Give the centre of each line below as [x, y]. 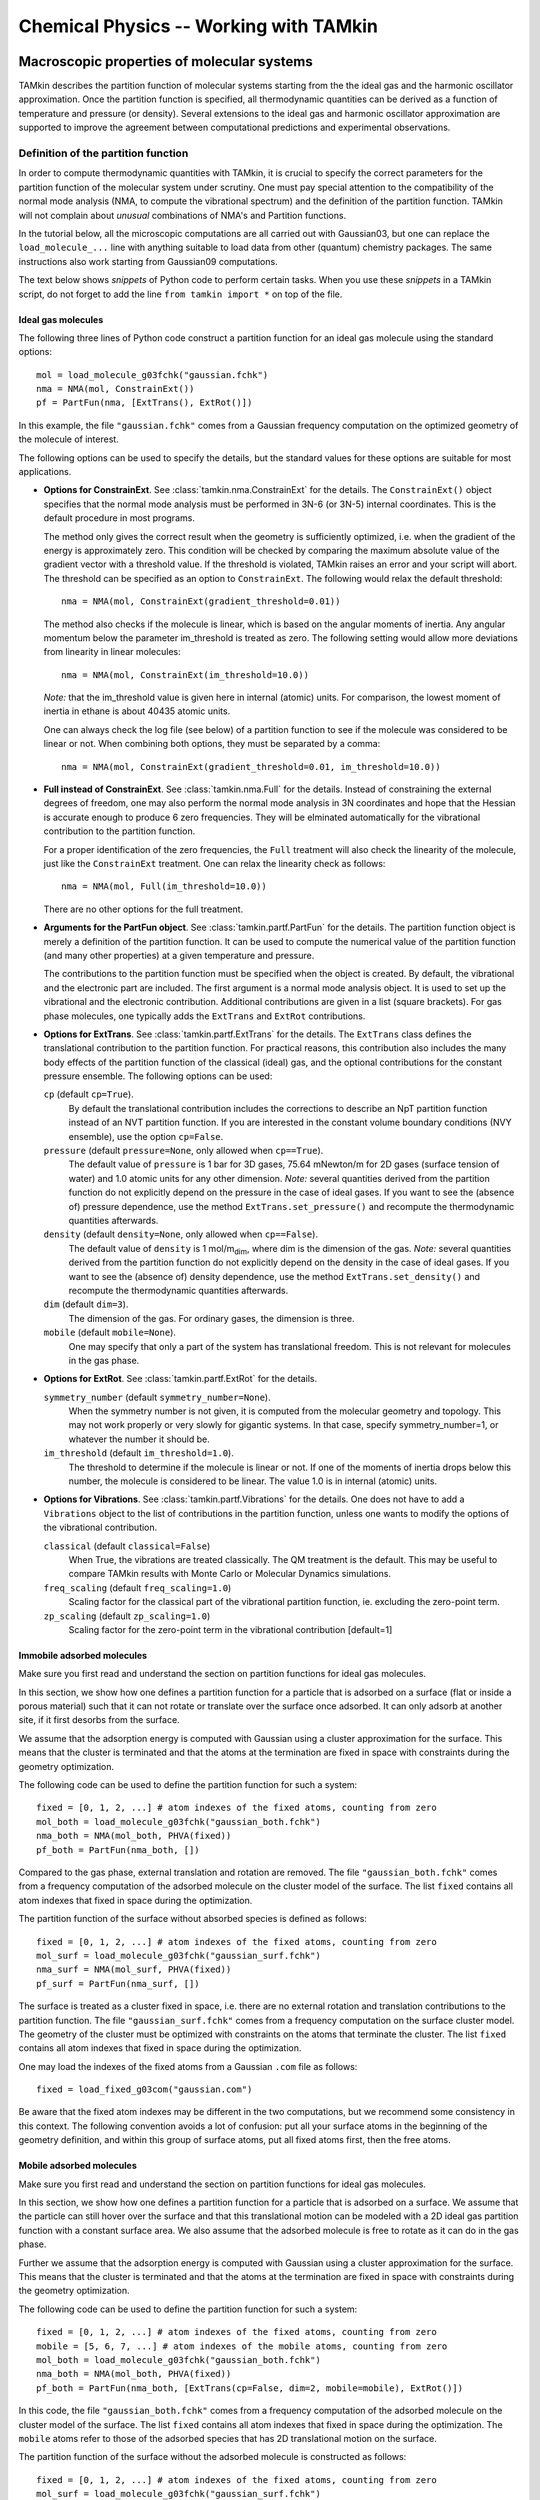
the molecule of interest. [68, 439]
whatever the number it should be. [139, 1439]
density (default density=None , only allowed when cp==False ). [181, 1234]
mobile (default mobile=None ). [110, 1332]
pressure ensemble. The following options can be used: [158, 1076]
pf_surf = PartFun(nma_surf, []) [118, 1983]
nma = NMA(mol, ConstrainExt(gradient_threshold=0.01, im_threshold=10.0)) [251, 766]
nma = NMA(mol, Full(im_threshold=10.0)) [164, 886]
